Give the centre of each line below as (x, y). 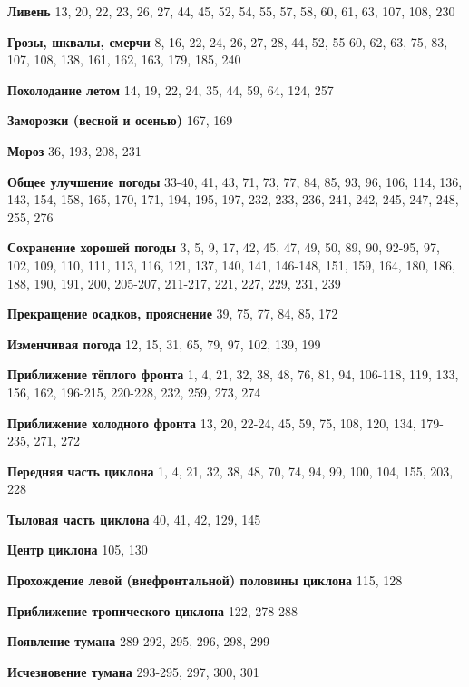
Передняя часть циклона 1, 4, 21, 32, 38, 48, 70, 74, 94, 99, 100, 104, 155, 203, (230, 471)
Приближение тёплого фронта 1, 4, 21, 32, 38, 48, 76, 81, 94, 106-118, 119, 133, (233, 374)
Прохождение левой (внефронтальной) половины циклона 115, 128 (205, 580)
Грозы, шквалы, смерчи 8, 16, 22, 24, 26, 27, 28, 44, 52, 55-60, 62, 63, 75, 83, (228, 41)
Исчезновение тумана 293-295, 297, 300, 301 (133, 671)
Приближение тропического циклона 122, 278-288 (152, 610)
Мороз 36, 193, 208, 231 (74, 150)
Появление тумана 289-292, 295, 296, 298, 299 (138, 641)
